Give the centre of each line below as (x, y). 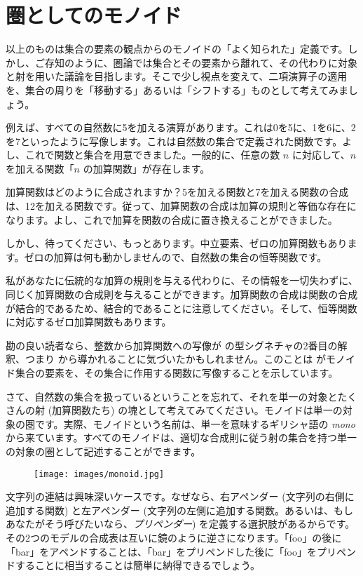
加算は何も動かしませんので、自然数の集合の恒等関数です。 (190, 256)
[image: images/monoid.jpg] (99, 474)
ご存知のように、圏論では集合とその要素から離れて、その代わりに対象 (196, 62)
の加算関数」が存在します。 (146, 168)
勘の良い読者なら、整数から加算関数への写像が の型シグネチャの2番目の (172, 345)
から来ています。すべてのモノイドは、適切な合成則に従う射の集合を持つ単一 (181, 437)
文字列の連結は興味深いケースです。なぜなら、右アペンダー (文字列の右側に (180, 496)
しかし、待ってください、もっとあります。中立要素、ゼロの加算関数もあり (177, 243)
